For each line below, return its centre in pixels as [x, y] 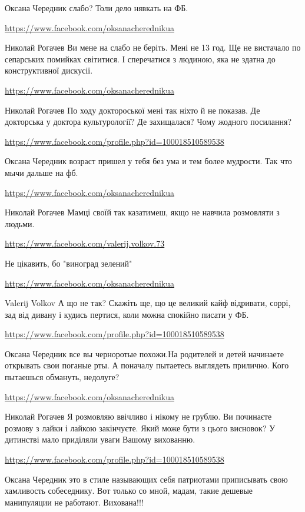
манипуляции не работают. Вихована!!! [74, 502]
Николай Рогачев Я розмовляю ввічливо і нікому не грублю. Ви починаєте [138, 416]
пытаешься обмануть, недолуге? [62, 377]
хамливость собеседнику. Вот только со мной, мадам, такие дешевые [129, 491]
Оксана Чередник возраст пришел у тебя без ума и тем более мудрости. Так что [148, 161]
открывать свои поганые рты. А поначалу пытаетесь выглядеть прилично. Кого [147, 365]
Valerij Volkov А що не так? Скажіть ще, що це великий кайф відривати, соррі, [148, 303]
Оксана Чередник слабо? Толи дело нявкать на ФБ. [97, 8]
